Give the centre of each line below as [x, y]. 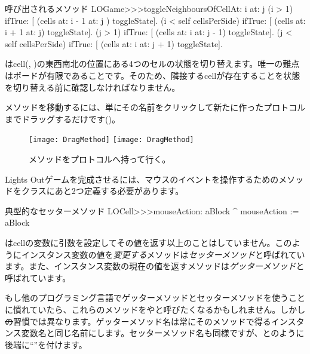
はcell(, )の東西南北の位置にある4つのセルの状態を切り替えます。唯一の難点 [152, 64]
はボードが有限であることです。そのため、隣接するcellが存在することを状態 [153, 75]
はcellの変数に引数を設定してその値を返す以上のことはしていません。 [140, 242]
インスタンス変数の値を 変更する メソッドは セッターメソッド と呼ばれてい [163, 254]
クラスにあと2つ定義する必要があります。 [102, 191]
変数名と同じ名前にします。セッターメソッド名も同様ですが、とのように [163, 333]
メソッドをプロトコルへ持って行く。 [100, 159]
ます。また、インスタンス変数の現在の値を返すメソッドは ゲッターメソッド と [155, 266]
